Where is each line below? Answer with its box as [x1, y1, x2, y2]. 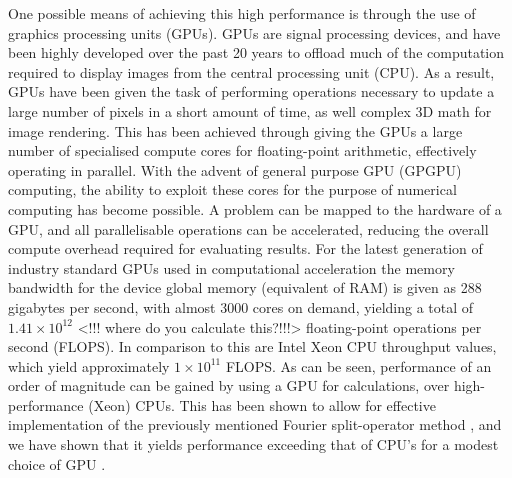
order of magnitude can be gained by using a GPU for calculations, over [8, 375, 450, 396]
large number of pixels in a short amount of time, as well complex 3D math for [8, 100, 492, 121]
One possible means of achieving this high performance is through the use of [8, 3, 476, 23]
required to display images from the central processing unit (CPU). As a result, [8, 61, 495, 82]
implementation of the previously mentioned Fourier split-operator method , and [8, 414, 502, 435]
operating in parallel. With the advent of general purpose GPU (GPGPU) [8, 159, 462, 180]
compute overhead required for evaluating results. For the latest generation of [8, 238, 483, 259]
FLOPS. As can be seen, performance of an [225, 355, 492, 376]
